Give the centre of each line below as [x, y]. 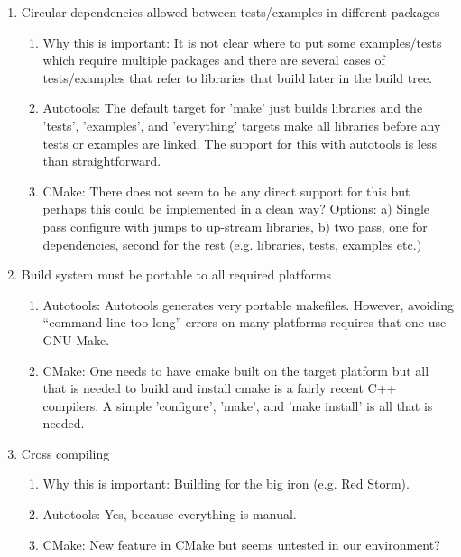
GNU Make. [76, 339]
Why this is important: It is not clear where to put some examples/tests [242, 42]
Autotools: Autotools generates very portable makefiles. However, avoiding [249, 304]
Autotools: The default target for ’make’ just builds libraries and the [233, 108]
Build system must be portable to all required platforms [176, 274]
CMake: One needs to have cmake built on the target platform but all [236, 370]
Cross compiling [65, 453]
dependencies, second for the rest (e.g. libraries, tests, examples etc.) [232, 244]
